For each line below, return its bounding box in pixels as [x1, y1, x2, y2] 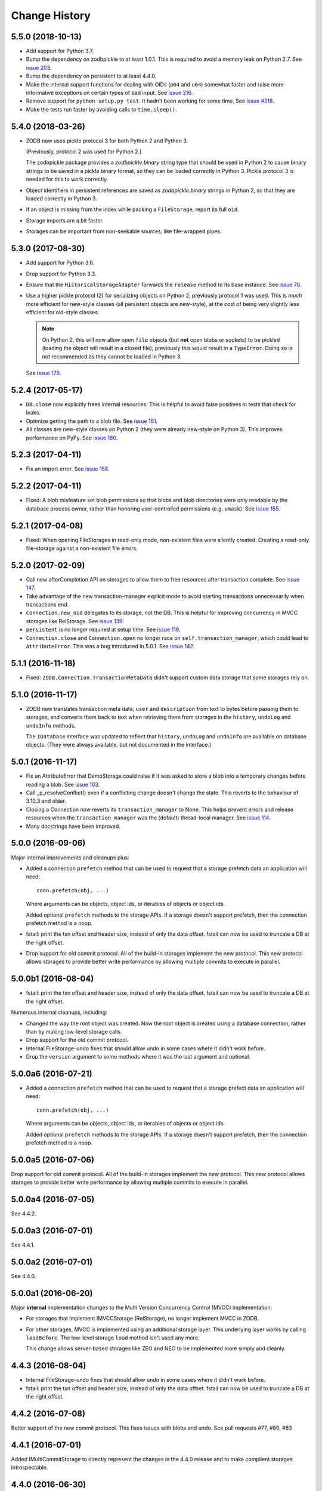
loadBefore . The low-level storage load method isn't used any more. [26, 1334, 200, 1341]
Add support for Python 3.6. [26, 259, 95, 267]
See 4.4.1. [11, 1241, 35, 1249]
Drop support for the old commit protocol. [26, 1037, 129, 1044]
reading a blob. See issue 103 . [26, 781, 100, 788]
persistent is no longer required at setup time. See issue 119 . [26, 626, 181, 633]
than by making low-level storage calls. [26, 1028, 122, 1035]
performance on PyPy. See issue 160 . [26, 434, 118, 441]
